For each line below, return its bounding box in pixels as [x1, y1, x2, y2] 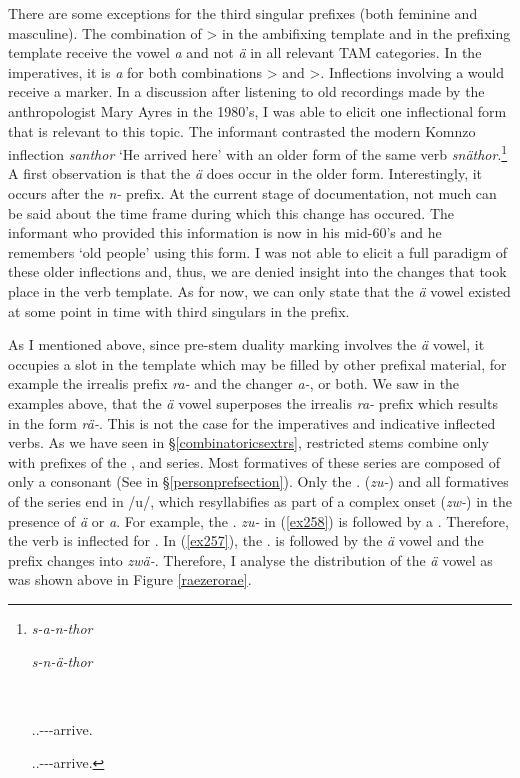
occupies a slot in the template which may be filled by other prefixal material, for [8, 353, 507, 374]
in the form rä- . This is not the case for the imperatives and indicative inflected [8, 412, 496, 433]
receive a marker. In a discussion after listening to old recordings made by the [8, 81, 485, 102]
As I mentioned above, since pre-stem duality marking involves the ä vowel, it [8, 334, 485, 355]
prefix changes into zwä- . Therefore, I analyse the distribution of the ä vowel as [8, 549, 493, 570]
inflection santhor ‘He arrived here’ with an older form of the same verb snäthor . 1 [8, 141, 508, 164]
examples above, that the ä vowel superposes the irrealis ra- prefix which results [8, 392, 498, 413]
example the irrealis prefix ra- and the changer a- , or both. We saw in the [8, 373, 460, 394]
